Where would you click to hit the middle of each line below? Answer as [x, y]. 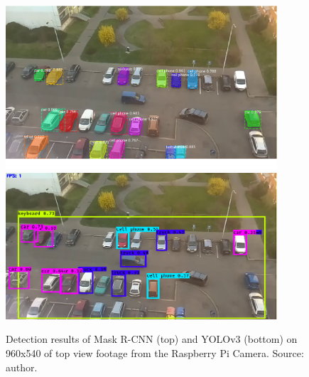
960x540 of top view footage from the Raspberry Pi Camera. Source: [155, 353]
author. [22, 367]
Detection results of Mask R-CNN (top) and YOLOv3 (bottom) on [152, 339]
